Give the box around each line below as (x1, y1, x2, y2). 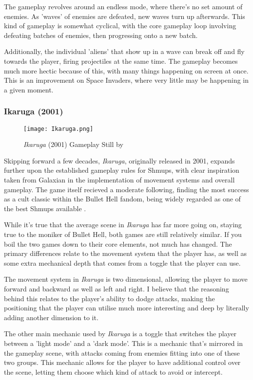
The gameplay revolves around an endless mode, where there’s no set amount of (4, 1, 243, 11)
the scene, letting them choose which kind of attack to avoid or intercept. (4, 366, 223, 377)
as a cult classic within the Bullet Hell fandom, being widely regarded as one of (4, 194, 241, 204)
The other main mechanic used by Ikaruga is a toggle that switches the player (4, 328, 236, 339)
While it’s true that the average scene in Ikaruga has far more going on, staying (4, 219, 242, 230)
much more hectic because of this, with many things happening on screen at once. (4, 65, 249, 75)
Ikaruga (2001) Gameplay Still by (23, 139, 123, 149)
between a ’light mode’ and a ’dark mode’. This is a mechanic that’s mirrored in (4, 338, 243, 348)
